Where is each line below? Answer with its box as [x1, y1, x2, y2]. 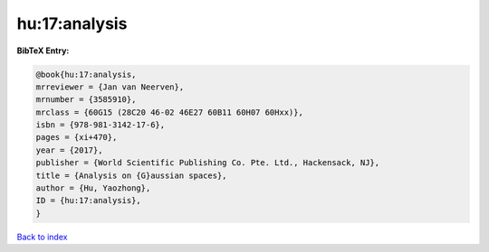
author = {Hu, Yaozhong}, [35, 183, 151, 193]
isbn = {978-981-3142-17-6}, [35, 120, 166, 130]
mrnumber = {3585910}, [35, 95, 137, 105]
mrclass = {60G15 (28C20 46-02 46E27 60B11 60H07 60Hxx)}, [35, 107, 303, 117]
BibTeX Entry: [16, 45, 70, 56]
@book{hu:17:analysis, [35, 69, 137, 79]
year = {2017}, [35, 145, 103, 155]
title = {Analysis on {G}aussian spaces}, [35, 170, 227, 181]
